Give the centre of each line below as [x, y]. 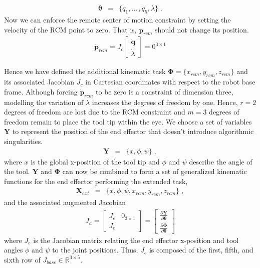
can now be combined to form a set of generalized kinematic [155, 171]
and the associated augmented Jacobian [65, 202]
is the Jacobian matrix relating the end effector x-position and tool [136, 240]
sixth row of [22, 259]
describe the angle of [221, 161]
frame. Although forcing [41, 91]
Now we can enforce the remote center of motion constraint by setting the [117, 20]
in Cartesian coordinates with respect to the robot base [170, 82]
